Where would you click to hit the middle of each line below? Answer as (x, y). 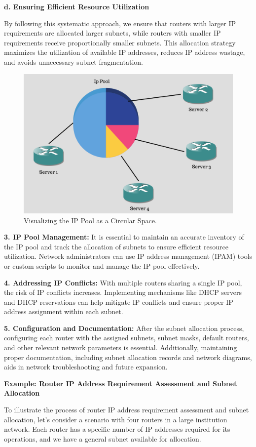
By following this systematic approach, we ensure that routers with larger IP (120, 23)
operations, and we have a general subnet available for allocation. (103, 438)
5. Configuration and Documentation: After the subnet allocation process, (124, 328)
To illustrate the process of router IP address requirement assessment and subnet (127, 410)
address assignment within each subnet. (64, 311)
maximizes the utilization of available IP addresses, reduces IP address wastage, (125, 52)
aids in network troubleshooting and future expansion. (86, 367)
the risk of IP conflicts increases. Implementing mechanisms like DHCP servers (123, 292)
